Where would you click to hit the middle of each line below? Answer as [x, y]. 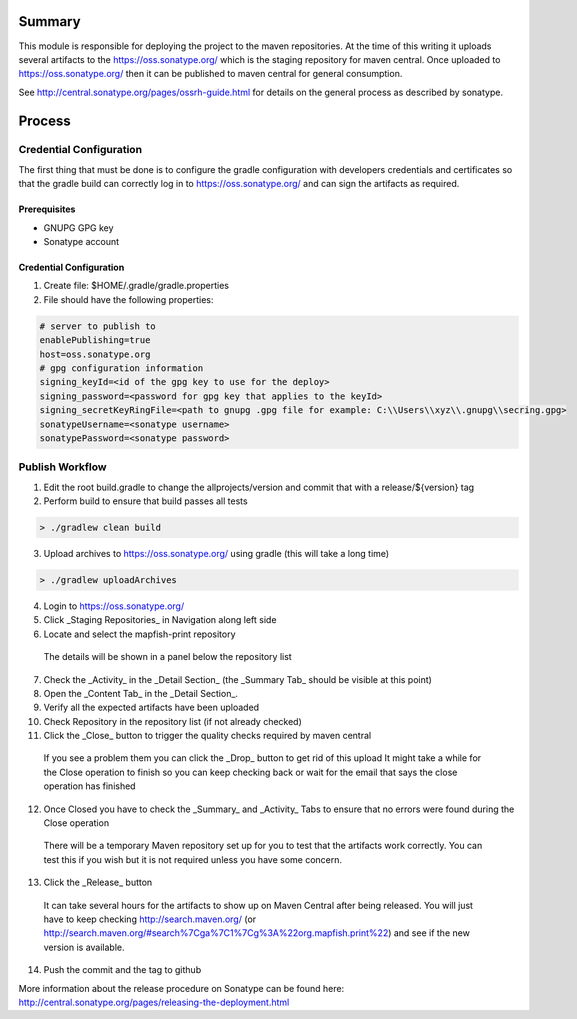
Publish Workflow [62, 467]
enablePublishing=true [95, 340]
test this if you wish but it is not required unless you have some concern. [193, 859]
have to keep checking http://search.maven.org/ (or [150, 919]
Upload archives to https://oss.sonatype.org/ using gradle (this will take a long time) [216, 553]
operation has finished [89, 786]
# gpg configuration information [121, 368]
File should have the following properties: [128, 299]
